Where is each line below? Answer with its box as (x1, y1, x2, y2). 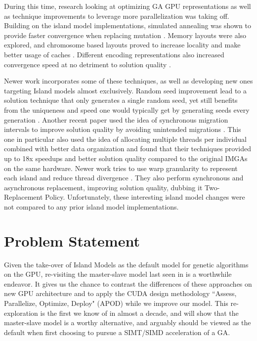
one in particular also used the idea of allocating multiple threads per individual (4, 133, 247, 144)
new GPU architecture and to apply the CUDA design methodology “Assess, (4, 288, 237, 298)
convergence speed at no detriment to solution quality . (4, 59, 171, 69)
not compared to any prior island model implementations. (4, 201, 179, 212)
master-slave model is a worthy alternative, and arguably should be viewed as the (4, 317, 251, 328)
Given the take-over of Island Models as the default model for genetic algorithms (4, 259, 249, 269)
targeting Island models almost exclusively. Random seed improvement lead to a (4, 85, 247, 95)
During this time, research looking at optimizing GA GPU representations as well (4, 1, 251, 11)
